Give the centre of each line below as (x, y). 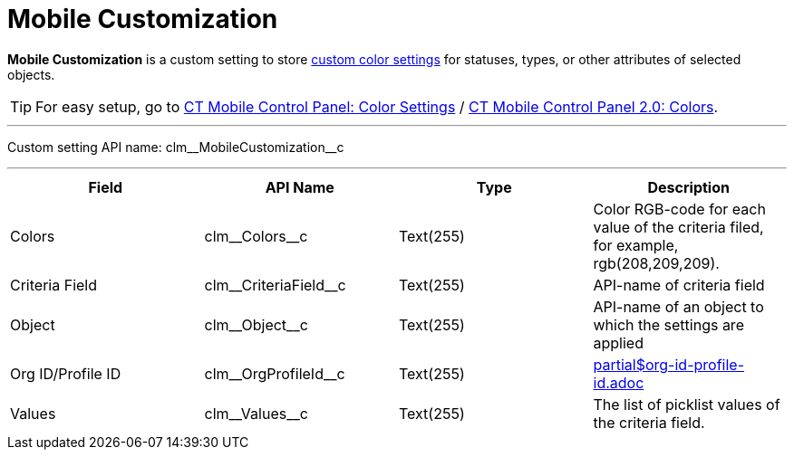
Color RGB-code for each (679, 209)
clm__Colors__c (256, 236)
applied (618, 343)
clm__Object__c (256, 324)
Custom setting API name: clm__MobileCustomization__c (176, 147)
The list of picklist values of (687, 404)
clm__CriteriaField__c (275, 285)
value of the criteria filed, (678, 227)
